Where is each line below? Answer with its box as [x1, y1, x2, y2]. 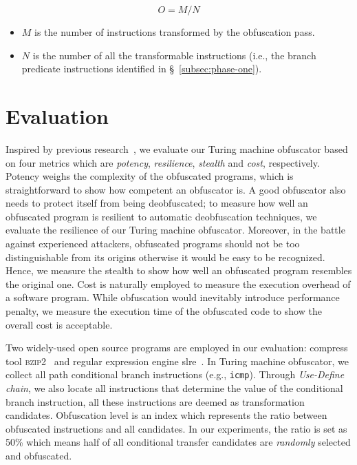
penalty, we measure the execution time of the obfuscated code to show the [6, 304, 322, 318]
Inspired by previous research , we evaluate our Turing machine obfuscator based [6, 141, 348, 156]
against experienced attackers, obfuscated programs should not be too [6, 236, 300, 251]
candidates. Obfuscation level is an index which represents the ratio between [6, 408, 327, 422]
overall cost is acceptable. [6, 317, 113, 331]
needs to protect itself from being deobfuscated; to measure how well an [6, 196, 308, 210]
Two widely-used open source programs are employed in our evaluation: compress [6, 340, 348, 355]
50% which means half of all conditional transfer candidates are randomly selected [6, 435, 351, 449]
